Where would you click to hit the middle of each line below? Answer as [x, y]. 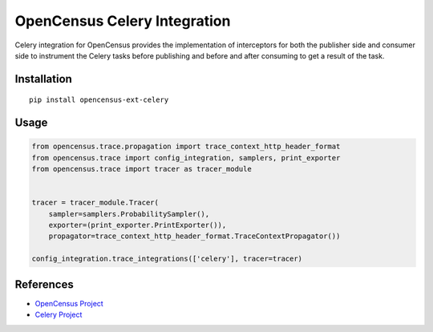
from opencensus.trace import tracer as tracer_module [142, 169]
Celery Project [59, 315]
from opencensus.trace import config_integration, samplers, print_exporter [186, 158]
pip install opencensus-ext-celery [99, 100]
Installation [43, 79]
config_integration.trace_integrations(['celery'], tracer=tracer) [167, 259]
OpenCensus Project [69, 303]
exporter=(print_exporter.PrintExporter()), [138, 225]
